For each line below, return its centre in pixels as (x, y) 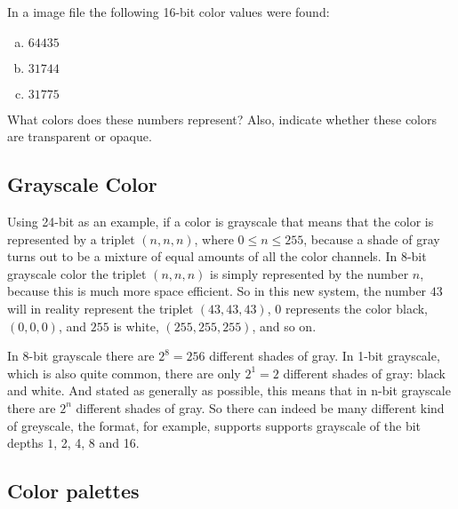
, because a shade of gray (372, 239)
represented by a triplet (71, 239)
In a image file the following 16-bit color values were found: (169, 12)
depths (25, 443)
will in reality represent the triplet (100, 308)
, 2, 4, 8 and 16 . (96, 443)
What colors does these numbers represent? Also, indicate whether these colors (222, 119)
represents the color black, (357, 308)
